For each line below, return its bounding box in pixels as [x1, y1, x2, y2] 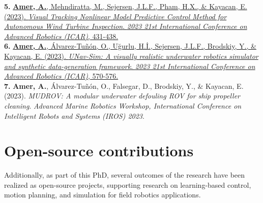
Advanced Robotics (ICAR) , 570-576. [4, 71, 119, 81]
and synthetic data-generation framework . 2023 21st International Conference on [4, 60, 255, 71]
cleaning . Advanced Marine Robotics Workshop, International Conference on [4, 100, 242, 111]
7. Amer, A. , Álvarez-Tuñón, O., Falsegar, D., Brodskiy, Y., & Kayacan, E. [4, 80, 244, 91]
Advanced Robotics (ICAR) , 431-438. [4, 30, 119, 41]
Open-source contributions [4, 140, 194, 161]
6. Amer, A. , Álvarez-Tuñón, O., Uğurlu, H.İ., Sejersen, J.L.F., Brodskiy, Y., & [4, 41, 256, 51]
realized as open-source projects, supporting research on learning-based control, [4, 179, 251, 190]
